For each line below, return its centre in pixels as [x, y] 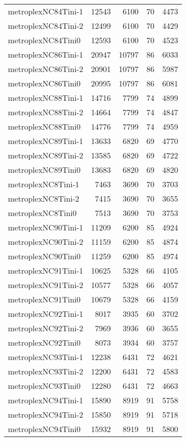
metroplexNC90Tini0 [44, 256]
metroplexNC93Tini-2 [46, 371]
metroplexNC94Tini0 [44, 429]
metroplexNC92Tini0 [44, 342]
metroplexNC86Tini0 [44, 83]
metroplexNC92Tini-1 [46, 314]
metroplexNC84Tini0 [44, 40]
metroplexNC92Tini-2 [46, 328]
